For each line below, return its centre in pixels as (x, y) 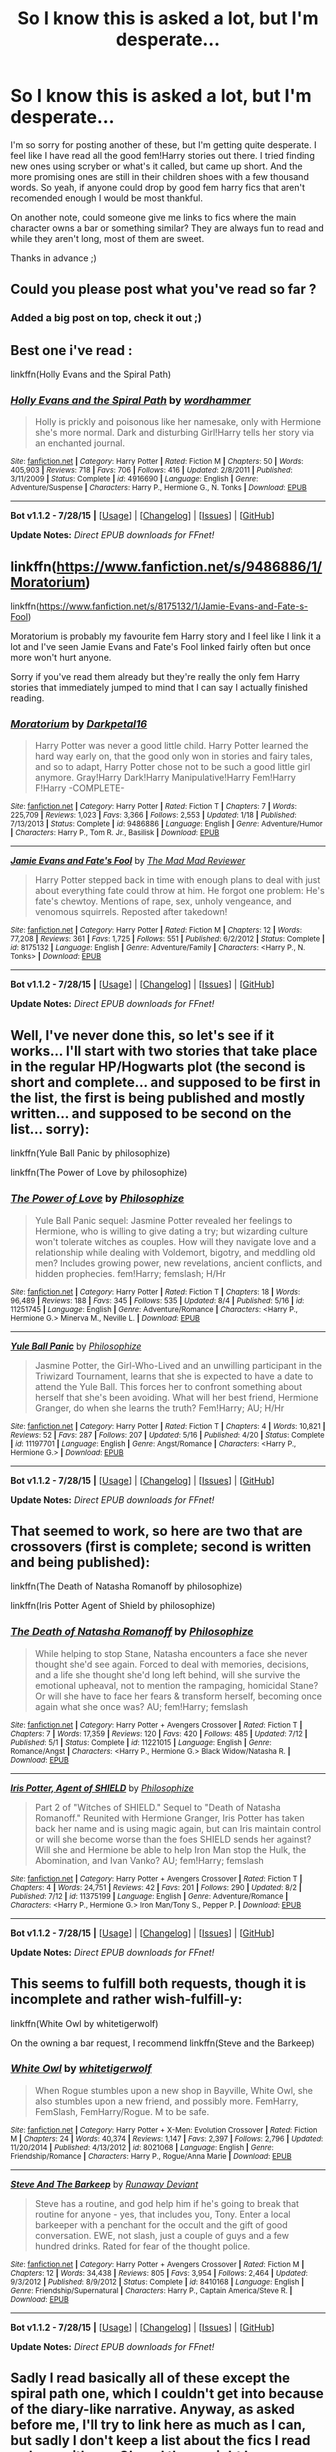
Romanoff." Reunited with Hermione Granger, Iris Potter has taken (169, 1818)
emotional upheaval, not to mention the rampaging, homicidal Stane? (176, 1685)
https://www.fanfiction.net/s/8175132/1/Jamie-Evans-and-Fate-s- (173, 606)
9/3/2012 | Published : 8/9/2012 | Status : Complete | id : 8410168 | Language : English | (157, 2282)
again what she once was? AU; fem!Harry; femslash (141, 1706)
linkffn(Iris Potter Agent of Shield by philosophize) (113, 1606)
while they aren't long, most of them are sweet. (107, 238)
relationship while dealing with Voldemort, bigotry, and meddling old (175, 1252)
